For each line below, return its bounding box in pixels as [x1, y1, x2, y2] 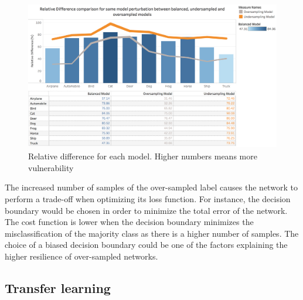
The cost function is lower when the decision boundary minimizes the [5, 216, 254, 228]
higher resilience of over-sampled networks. [5, 250, 158, 262]
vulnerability [28, 161, 74, 173]
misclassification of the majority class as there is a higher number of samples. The [5, 227, 299, 239]
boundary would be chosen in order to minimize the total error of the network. [5, 204, 288, 216]
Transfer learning [5, 278, 111, 296]
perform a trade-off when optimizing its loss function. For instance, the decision [5, 193, 291, 205]
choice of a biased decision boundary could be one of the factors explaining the [5, 238, 288, 251]
